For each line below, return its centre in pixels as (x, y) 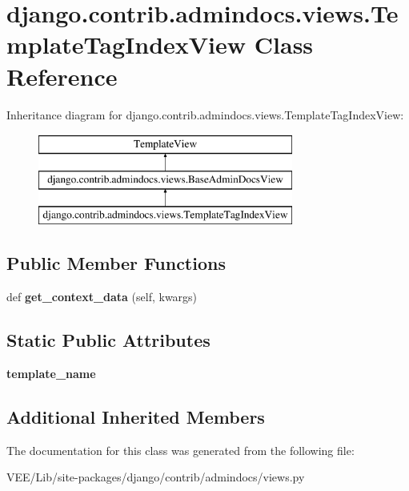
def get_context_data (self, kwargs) (102, 297)
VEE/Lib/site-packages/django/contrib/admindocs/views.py (156, 477)
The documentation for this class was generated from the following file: (180, 450)
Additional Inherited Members (136, 417)
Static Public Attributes (108, 340)
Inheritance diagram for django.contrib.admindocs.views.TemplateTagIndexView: (205, 114)
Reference (62, 76)
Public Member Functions (116, 263)
